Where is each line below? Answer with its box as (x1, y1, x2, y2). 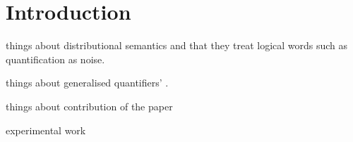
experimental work (6, 122, 86, 137)
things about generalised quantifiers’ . (6, 75, 169, 90)
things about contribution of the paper (6, 98, 173, 113)
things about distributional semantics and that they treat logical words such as (6, 38, 348, 53)
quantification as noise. (6, 51, 105, 66)
